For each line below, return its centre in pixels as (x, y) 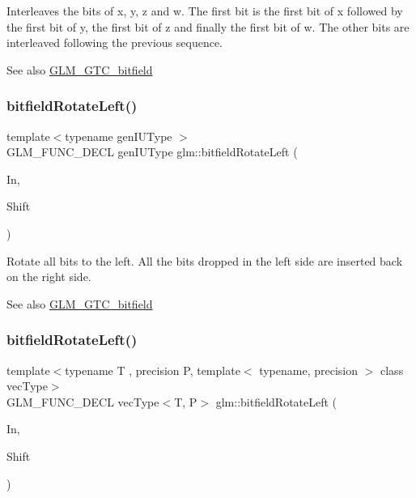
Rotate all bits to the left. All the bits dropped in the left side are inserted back (205, 260)
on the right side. (49, 277)
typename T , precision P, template (153, 370)
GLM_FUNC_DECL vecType (83, 401)
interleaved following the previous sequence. (115, 43)
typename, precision (309, 370)
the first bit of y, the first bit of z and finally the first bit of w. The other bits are (208, 26)
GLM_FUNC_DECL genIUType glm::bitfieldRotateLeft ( (152, 152)
